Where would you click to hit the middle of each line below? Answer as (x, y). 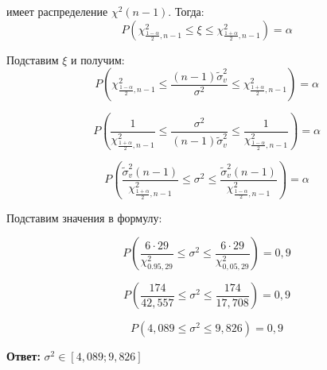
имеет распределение (57, 11)
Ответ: (23, 356)
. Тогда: (186, 11)
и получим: (97, 59)
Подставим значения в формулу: (84, 217)
